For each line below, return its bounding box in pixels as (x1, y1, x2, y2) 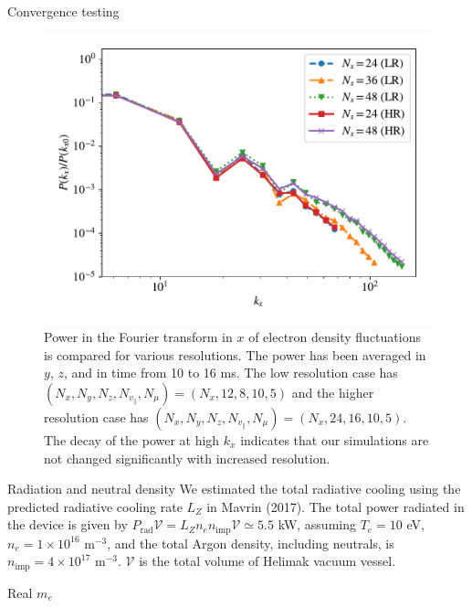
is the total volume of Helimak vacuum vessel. (139, 551, 396, 571)
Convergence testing (7, 2, 120, 20)
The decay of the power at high (44, 430, 220, 449)
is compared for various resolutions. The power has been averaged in (44, 345, 426, 364)
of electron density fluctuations (248, 327, 421, 347)
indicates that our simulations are (240, 430, 429, 449)
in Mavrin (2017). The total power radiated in (206, 496, 465, 516)
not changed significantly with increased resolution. (44, 448, 330, 467)
